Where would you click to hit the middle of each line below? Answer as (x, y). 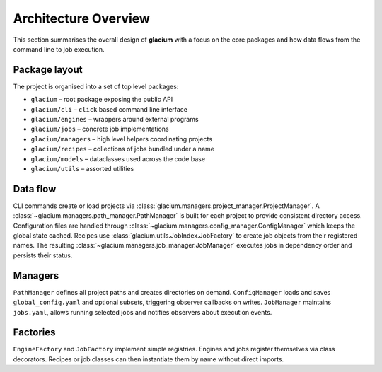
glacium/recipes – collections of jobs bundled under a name (123, 149)
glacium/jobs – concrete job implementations (100, 129)
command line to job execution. (59, 49)
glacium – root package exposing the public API (102, 100)
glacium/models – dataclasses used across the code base (118, 158)
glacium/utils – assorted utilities (82, 168)
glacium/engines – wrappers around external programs (115, 120)
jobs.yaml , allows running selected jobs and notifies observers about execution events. (143, 312)
